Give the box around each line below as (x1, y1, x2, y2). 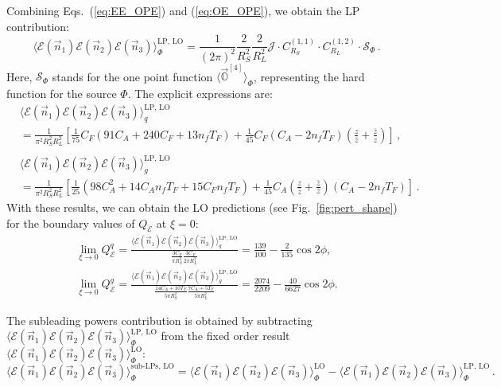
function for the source (6, 85, 117, 102)
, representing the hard (253, 68, 365, 84)
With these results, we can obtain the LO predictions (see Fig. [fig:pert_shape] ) (6, 198, 398, 215)
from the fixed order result (161, 327, 290, 344)
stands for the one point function (52, 68, 213, 84)
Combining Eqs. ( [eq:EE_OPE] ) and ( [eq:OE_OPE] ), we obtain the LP (6, 2, 360, 18)
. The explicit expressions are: (127, 85, 273, 102)
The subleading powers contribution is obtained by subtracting (6, 311, 313, 328)
